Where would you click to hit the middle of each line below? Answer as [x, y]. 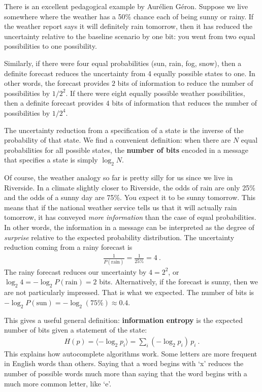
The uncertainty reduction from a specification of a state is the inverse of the [124, 130]
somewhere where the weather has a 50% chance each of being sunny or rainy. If [129, 16]
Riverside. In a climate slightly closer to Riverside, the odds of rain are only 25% [130, 187]
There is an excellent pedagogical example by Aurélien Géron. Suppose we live [126, 6]
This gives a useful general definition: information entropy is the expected [124, 320]
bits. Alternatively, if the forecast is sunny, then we [178, 282]
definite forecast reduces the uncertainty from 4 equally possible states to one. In [130, 73]
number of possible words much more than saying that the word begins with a [126, 373]
